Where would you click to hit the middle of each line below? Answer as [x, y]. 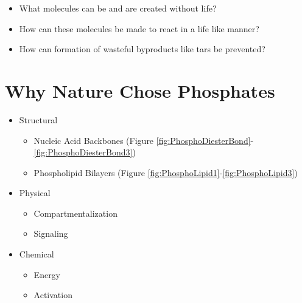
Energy [47, 274]
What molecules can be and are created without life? [118, 8]
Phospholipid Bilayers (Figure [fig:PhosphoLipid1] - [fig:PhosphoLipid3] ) [166, 172]
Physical [35, 193]
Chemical [37, 254]
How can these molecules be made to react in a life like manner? [139, 28]
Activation [53, 295]
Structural [38, 119]
